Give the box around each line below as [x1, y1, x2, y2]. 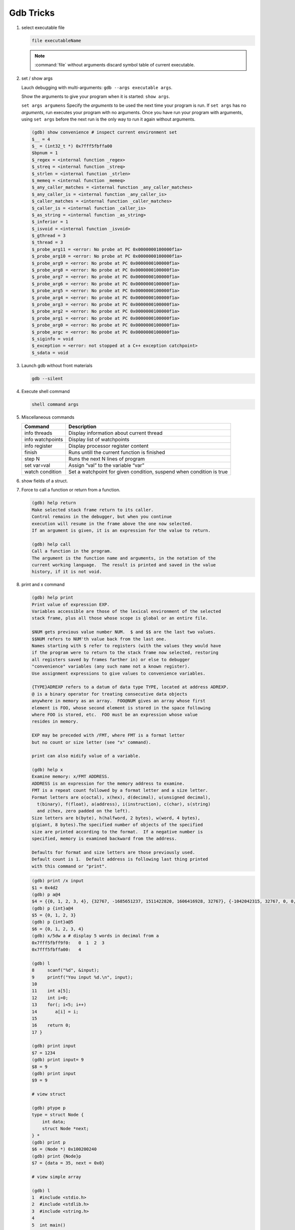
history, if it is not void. [31, 569, 102, 575]
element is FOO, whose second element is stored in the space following [31, 705, 211, 710]
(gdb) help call [31, 541, 71, 547]
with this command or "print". [31, 863, 108, 869]
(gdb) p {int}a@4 [31, 905, 74, 911]
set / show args [21, 75, 53, 81]
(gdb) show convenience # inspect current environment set [31, 129, 177, 135]
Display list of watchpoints [68, 436, 130, 443]
